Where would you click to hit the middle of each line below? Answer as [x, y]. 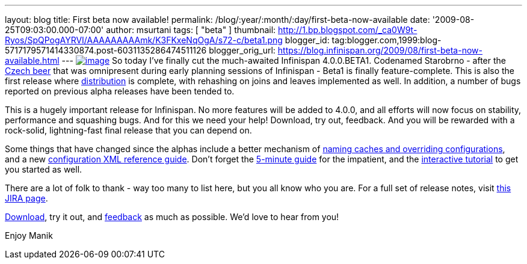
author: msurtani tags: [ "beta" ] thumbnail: [191, 30]
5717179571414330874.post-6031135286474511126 [106, 50]
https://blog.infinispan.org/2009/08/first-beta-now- [380, 50]
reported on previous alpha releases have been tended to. [120, 91]
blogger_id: [307, 40]
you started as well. [44, 169]
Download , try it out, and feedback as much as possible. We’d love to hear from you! [172, 217]
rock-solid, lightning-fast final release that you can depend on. [128, 130]
